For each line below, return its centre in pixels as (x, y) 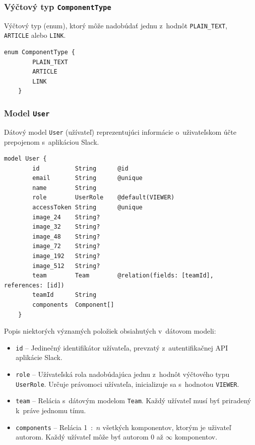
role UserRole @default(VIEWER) (103, 198)
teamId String (64, 295)
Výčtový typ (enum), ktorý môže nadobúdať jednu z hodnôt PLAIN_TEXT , (116, 25)
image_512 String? (66, 266)
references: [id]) (34, 285)
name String (64, 188)
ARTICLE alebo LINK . (35, 35)
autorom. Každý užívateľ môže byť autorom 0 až (89, 437)
